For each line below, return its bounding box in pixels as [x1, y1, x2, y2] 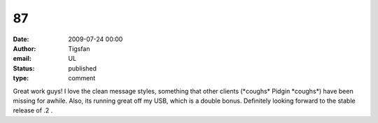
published [68, 64, 97, 73]
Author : [13, 44, 36, 52]
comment [68, 74, 96, 82]
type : [13, 74, 29, 82]
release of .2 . [13, 106, 53, 115]
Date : [13, 35, 29, 43]
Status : [13, 64, 35, 73]
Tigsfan [68, 44, 90, 52]
